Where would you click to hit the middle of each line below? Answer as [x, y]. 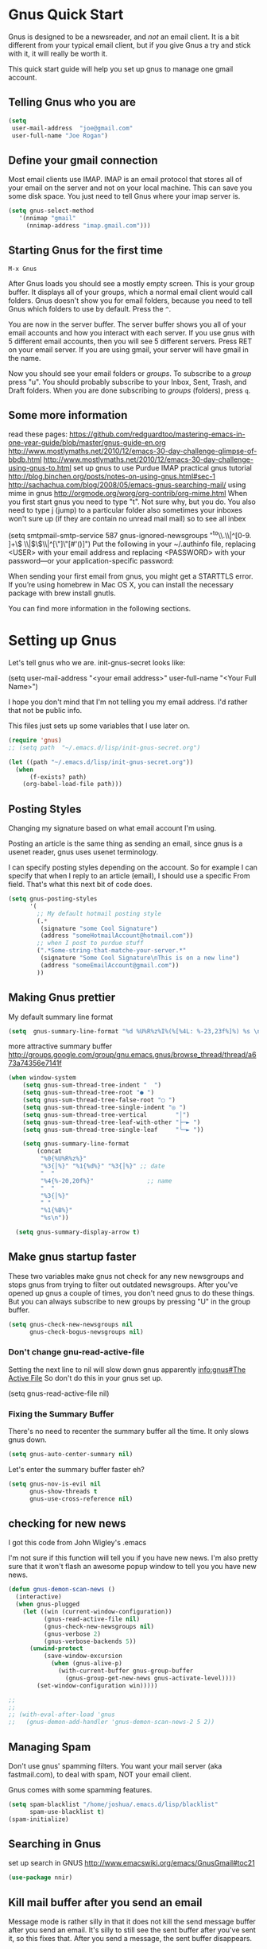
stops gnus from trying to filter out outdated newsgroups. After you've [123, 1284]
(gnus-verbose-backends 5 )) [90, 1641]
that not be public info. [45, 711]
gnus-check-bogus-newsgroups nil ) [87, 1332]
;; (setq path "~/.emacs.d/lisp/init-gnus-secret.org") [104, 748]
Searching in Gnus [55, 1844]
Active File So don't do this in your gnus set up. [85, 1377]
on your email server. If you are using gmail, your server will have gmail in [128, 349]
